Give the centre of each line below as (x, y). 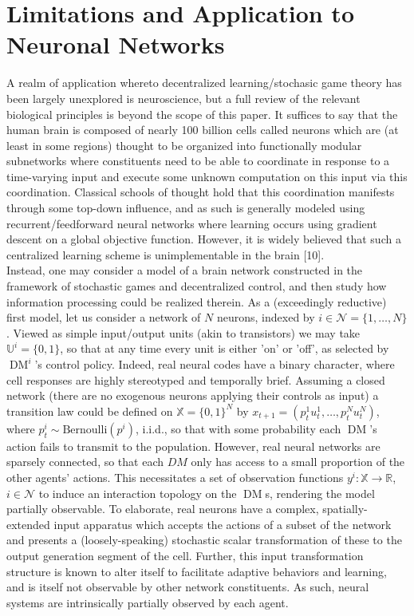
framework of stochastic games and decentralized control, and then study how (197, 286)
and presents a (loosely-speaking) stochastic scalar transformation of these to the (204, 540)
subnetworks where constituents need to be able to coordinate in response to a (198, 161)
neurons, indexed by (266, 317)
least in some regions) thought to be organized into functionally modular (184, 145)
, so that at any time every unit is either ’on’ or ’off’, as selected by (225, 348)
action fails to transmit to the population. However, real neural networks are (193, 446)
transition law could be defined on (90, 411)
